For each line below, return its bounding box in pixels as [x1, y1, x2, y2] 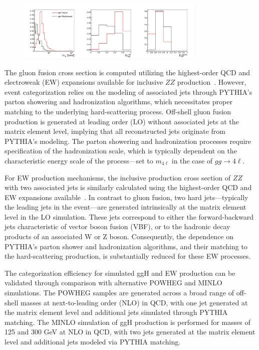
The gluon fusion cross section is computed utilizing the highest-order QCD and [5, 67, 250, 77]
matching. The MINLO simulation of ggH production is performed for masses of [5, 316, 250, 327]
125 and [5, 326, 29, 337]
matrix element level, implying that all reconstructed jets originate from [5, 126, 225, 136]
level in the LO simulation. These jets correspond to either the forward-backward [5, 211, 253, 222]
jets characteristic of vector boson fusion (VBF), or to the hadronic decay [5, 221, 230, 232]
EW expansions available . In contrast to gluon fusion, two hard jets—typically [5, 192, 248, 202]
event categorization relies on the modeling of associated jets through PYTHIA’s [5, 86, 252, 97]
